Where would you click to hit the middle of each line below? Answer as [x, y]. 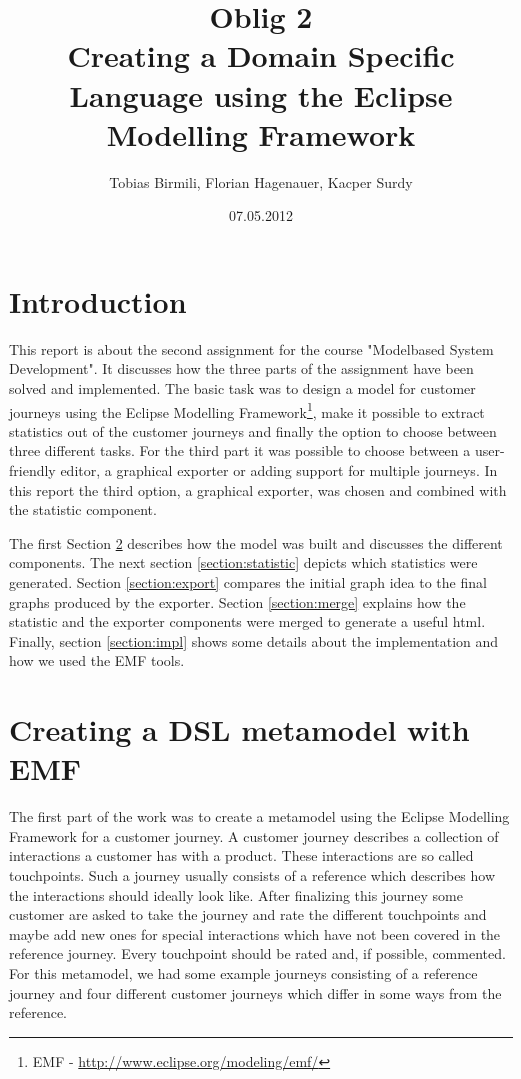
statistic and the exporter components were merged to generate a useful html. [247, 621]
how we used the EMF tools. [97, 660]
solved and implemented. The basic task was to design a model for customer [242, 388]
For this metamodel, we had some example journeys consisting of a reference [243, 973]
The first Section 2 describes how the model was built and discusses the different [256, 542]
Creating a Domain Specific [261, 55]
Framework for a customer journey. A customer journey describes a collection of [254, 835]
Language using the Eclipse [261, 94]
